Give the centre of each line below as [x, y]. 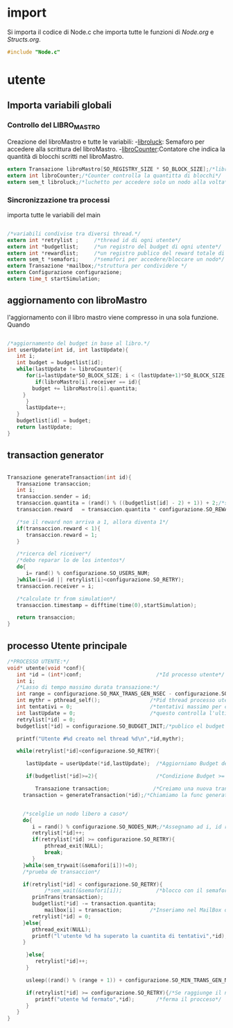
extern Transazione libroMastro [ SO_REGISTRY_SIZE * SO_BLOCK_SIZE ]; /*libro [119, 169]
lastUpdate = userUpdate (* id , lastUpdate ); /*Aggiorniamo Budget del [128, 764]
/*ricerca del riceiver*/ [54, 554]
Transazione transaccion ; [54, 483]
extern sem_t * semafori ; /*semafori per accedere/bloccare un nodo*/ [116, 259]
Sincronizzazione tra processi [59, 200]
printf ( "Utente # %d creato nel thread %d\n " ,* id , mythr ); [101, 739]
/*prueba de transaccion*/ [61, 872]
